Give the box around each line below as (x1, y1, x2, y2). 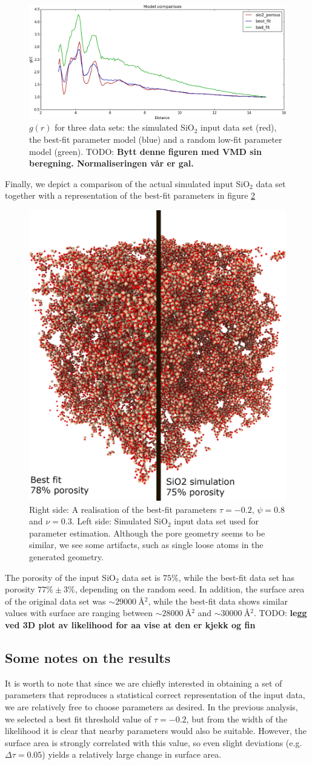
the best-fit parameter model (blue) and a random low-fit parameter (29, 132, 282, 145)
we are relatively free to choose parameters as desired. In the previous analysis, (5, 700, 298, 713)
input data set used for (174, 515, 259, 527)
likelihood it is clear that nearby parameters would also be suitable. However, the (5, 724, 307, 737)
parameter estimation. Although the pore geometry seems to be (29, 526, 265, 539)
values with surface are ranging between (5, 606, 153, 619)
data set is (122, 571, 161, 583)
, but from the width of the (186, 712, 288, 725)
